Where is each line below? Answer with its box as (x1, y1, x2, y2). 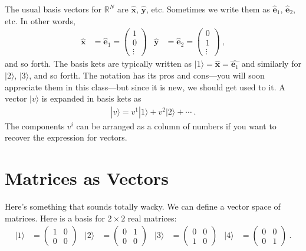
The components (5, 119, 65, 132)
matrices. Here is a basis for (5, 211, 105, 224)
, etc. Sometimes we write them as (146, 3, 270, 15)
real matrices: (127, 211, 177, 224)
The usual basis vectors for (5, 3, 102, 15)
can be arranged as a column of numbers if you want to (76, 119, 277, 132)
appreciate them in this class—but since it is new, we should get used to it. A (5, 80, 285, 93)
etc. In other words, (5, 14, 75, 27)
